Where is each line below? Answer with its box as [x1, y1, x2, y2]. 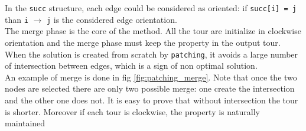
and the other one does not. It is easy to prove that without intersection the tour [5, 93, 298, 106]
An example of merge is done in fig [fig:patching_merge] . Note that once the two [5, 70, 297, 83]
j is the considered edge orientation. [46, 13, 177, 25]
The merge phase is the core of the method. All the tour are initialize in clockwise [5, 25, 301, 37]
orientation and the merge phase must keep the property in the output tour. [5, 36, 281, 48]
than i [5, 13, 28, 25]
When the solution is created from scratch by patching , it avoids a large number [5, 48, 298, 60]
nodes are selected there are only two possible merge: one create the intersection [5, 82, 295, 95]
